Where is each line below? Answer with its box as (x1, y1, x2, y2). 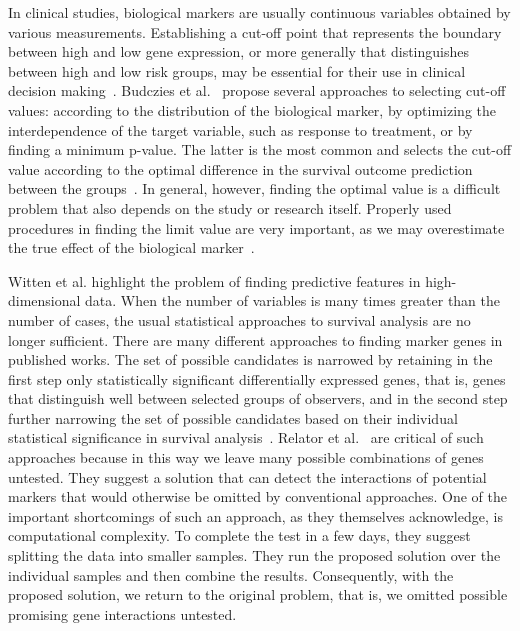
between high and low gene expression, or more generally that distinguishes (8, 41, 469, 62)
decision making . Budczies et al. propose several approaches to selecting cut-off (8, 80, 506, 101)
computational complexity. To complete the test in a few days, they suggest (8, 525, 471, 546)
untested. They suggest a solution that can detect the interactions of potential (8, 466, 487, 487)
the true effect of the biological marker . (8, 237, 255, 258)
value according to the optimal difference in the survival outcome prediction (8, 158, 473, 179)
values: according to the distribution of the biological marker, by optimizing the (8, 99, 497, 120)
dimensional (8, 290, 81, 311)
